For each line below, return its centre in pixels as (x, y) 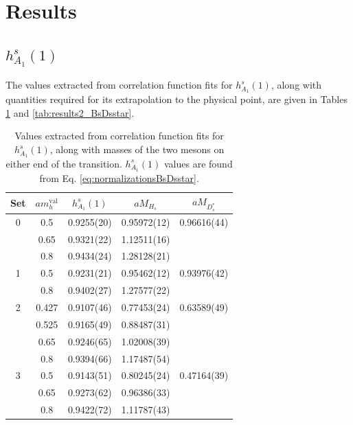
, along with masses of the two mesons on (137, 149)
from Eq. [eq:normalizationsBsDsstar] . (119, 177)
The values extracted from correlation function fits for (119, 85)
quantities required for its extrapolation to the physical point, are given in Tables (176, 99)
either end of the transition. (64, 163)
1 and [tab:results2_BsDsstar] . (70, 112)
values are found (198, 163)
